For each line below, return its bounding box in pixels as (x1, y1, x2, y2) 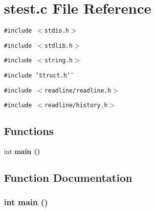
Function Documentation (4, 170, 133, 185)
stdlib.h (44, 42, 73, 49)
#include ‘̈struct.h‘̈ (4, 72, 71, 79)
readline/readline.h (44, 87, 111, 94)
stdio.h (44, 27, 69, 35)
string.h (44, 57, 73, 64)
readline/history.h (44, 102, 108, 109)
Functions (4, 123, 54, 138)
